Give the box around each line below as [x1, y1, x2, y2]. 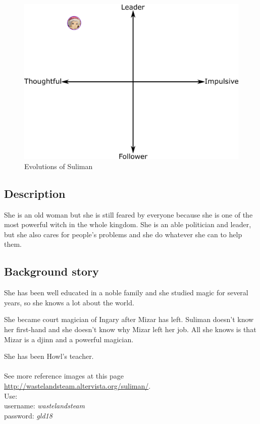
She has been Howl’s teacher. [4, 351, 94, 361]
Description [4, 185, 66, 201]
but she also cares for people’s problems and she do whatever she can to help [4, 229, 242, 239]
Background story [4, 263, 99, 279]
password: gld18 [4, 410, 53, 420]
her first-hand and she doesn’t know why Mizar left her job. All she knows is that [4, 324, 256, 334]
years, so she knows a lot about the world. [4, 297, 134, 307]
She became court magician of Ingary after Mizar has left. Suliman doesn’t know [4, 314, 254, 325]
